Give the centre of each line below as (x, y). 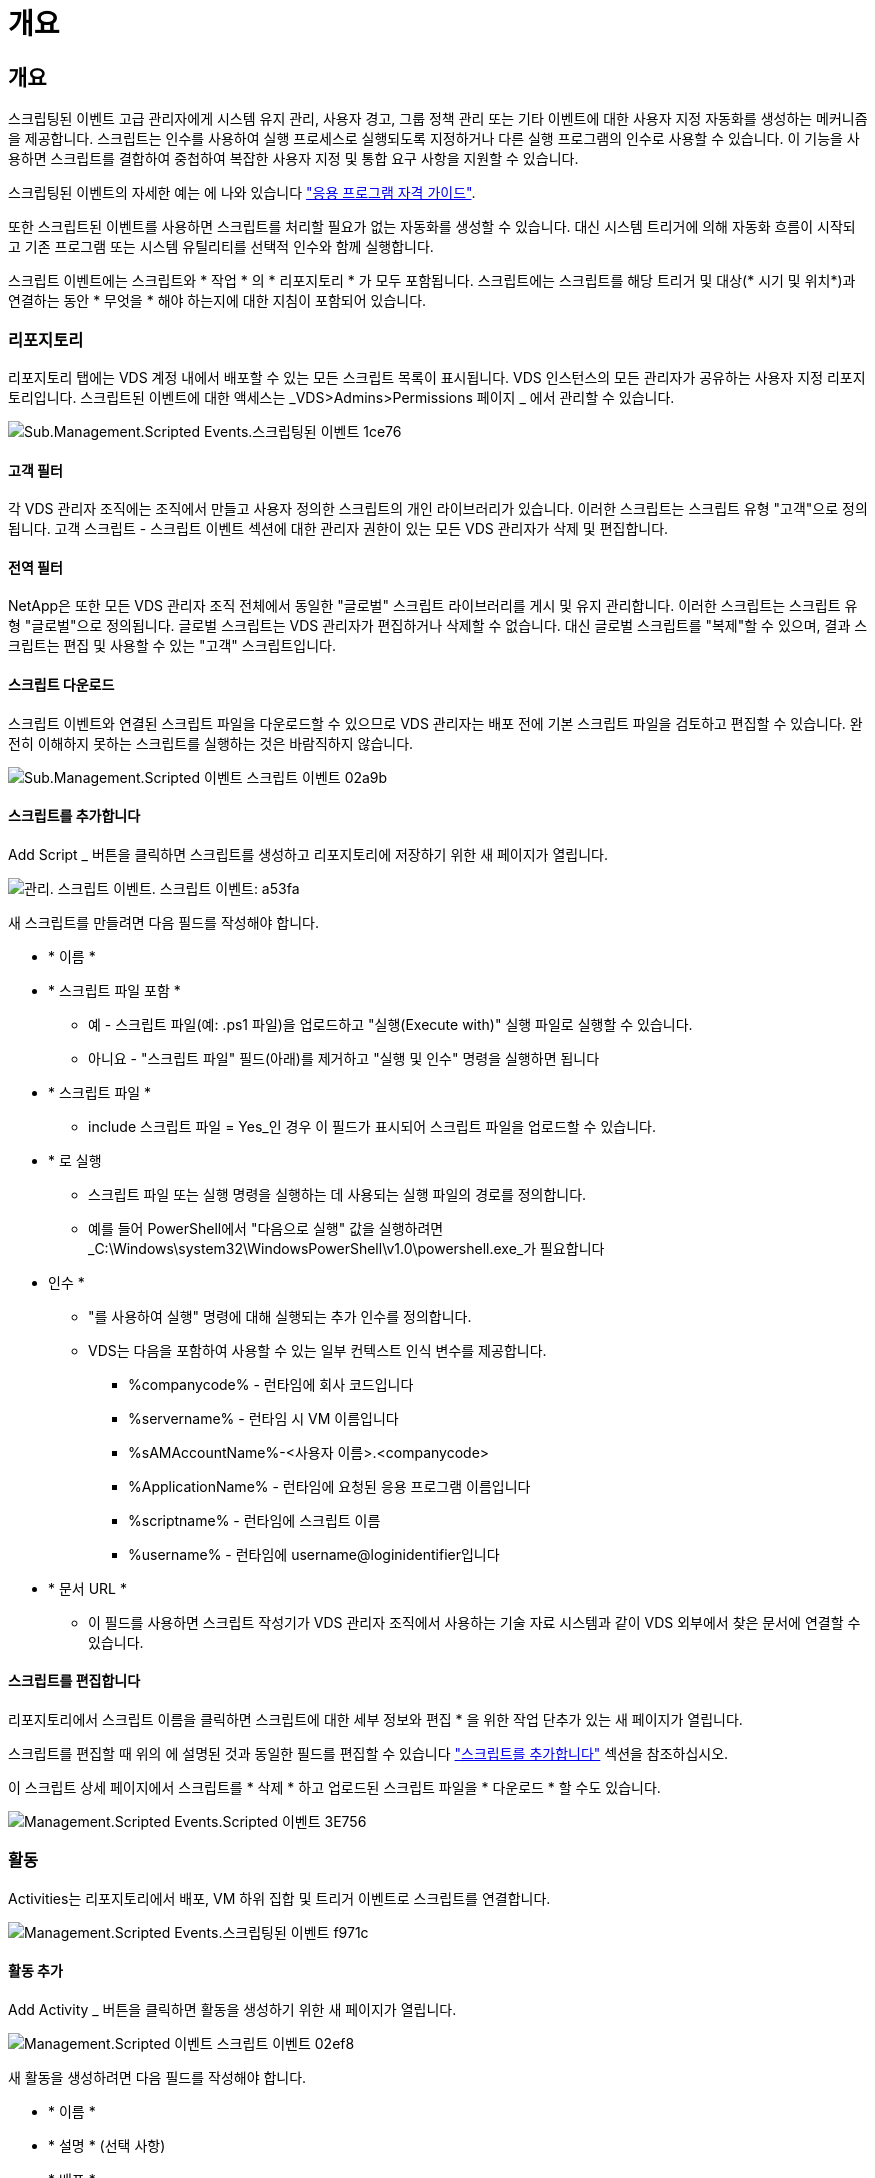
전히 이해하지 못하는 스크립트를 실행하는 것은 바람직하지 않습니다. (211, 743)
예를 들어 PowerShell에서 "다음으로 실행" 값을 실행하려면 (266, 1228)
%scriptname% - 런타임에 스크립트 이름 (254, 1520)
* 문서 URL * (87, 1588)
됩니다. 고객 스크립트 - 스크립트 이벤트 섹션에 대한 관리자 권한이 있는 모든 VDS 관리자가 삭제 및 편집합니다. (338, 529)
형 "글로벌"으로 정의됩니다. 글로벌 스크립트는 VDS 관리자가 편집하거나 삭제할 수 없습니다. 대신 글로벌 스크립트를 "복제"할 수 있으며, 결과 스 (438, 626)
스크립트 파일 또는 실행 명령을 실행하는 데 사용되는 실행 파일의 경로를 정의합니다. (337, 1194)
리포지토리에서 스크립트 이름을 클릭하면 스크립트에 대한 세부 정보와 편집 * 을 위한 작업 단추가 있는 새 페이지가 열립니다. (375, 1720)
